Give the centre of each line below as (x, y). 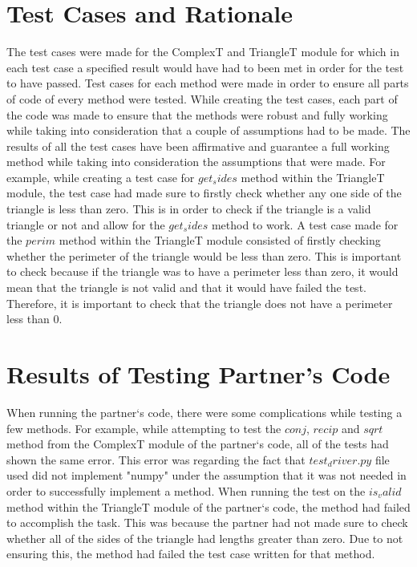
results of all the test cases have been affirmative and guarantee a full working (198, 146)
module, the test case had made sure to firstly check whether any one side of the (204, 193)
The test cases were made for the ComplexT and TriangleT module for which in (203, 52)
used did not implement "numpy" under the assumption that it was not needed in (206, 475)
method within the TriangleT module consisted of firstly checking (220, 240)
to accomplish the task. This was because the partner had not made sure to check (207, 522)
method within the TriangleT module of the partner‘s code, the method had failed (208, 506)
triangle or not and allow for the (86, 224)
